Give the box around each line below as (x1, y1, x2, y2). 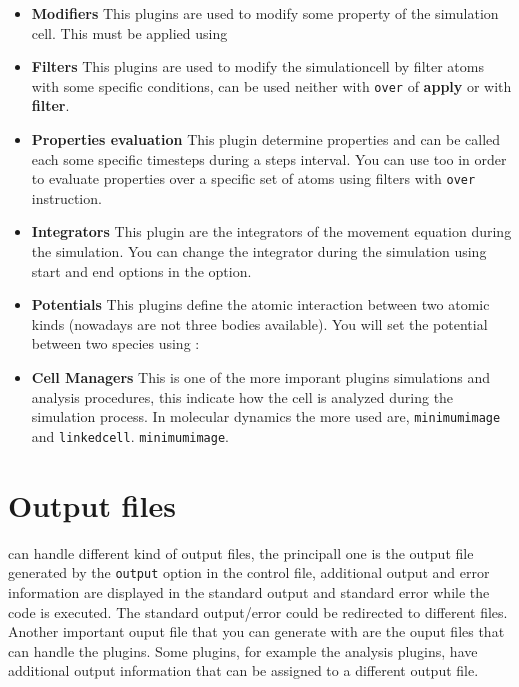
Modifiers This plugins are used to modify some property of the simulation (31, 3, 499, 23)
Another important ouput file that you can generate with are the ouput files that (8, 621, 505, 642)
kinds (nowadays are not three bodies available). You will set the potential (31, 313, 488, 334)
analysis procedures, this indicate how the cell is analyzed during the (31, 386, 454, 407)
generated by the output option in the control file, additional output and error (8, 562, 490, 583)
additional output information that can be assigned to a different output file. (8, 660, 479, 681)
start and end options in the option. (31, 260, 252, 281)
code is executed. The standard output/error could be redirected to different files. (8, 601, 508, 622)
